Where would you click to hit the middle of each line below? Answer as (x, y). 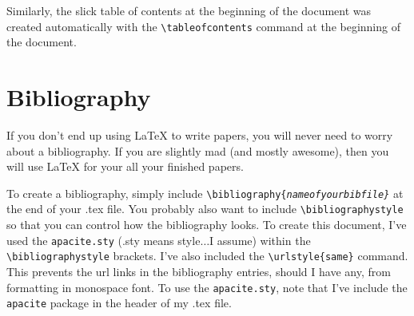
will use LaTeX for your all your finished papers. (125, 166)
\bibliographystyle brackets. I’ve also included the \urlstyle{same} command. (207, 256)
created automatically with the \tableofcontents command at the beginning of (203, 26)
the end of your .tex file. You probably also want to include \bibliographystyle (205, 209)
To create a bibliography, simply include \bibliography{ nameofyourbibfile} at (205, 193)
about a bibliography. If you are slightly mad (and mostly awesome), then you (198, 150)
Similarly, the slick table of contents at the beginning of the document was (189, 10)
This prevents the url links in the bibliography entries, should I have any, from (199, 271)
